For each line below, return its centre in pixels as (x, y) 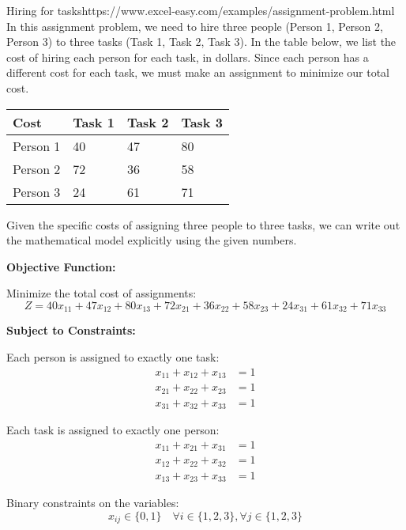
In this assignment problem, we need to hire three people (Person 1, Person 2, (195, 26)
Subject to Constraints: (71, 330)
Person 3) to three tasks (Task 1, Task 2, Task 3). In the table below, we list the (201, 42)
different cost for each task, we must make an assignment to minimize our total (198, 72)
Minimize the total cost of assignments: (101, 293)
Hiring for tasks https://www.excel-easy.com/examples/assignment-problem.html (201, 10)
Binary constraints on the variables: (93, 503)
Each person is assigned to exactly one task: (113, 356)
